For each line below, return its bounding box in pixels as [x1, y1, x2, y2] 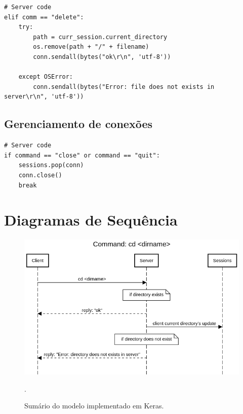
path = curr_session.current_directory [33, 33, 168, 41]
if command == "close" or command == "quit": [4, 151, 160, 159]
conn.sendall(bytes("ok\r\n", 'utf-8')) [33, 53, 171, 60]
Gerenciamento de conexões [4, 116, 153, 132]
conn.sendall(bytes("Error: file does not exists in [33, 83, 215, 90]
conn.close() [18, 171, 62, 179]
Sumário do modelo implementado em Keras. [24, 400, 164, 411]
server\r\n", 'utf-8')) [4, 93, 84, 101]
